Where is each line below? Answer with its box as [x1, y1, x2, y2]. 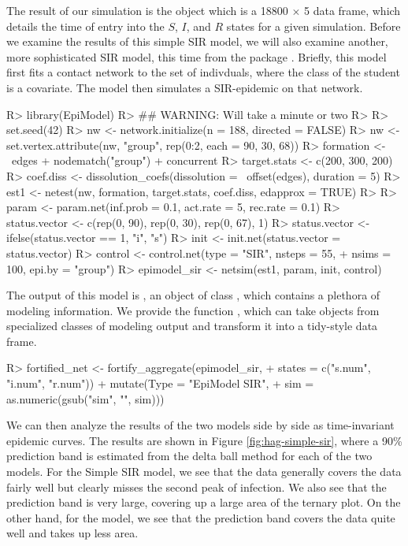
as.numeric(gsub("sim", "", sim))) [6, 390, 165, 407]
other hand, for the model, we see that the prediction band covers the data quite [6, 509, 395, 526]
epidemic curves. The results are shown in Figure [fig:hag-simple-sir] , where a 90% [6, 432, 402, 448]
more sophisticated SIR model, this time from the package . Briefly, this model [6, 48, 387, 65]
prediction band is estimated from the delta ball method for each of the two [6, 448, 373, 464]
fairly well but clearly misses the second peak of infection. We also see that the [6, 478, 387, 495]
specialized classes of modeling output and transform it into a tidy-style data [6, 318, 378, 334]
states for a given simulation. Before [226, 17, 401, 34]
